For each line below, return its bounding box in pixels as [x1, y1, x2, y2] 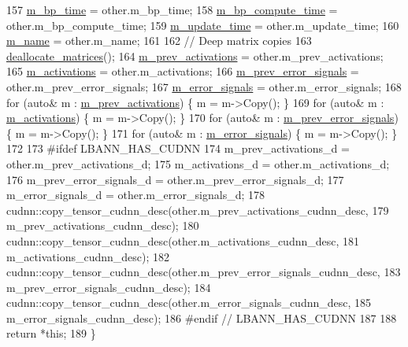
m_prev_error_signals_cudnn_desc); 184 [6, 279, 211, 295]
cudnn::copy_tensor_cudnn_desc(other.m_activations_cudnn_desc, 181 [6, 232, 360, 249]
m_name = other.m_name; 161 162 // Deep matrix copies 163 [6, 32, 312, 49]
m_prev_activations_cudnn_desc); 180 [6, 217, 199, 234]
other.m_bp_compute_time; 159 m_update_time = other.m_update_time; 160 [6, 17, 399, 33]
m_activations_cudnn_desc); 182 [6, 248, 170, 264]
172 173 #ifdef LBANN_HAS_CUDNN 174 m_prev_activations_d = [6, 140, 350, 157]
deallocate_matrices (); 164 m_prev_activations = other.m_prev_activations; [6, 47, 384, 64]
